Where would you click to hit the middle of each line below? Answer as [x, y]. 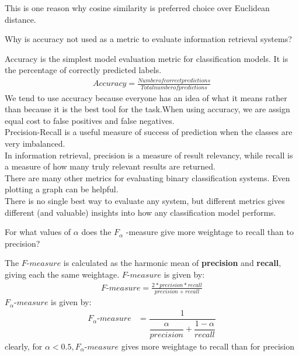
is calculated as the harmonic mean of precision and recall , [172, 263]
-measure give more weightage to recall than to [210, 232]
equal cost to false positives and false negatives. [90, 120]
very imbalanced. [35, 143]
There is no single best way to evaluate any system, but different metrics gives [145, 200]
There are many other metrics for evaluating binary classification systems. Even [147, 177]
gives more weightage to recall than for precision [208, 346]
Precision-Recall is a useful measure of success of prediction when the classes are [149, 132]
